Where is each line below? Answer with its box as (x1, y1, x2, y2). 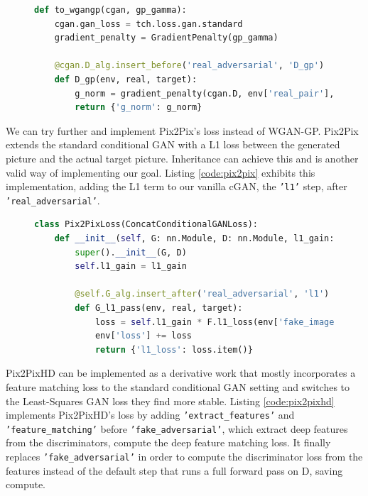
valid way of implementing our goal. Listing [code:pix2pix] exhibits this (6, 165, 315, 180)
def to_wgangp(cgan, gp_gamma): (34, 5, 187, 15)
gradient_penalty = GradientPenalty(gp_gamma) (54, 33, 278, 43)
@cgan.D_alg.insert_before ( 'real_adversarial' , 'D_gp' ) (54, 60, 325, 71)
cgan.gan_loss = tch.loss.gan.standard (54, 18, 243, 29)
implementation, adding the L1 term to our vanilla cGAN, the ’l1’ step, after (6, 179, 347, 194)
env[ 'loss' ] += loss (94, 331, 192, 341)
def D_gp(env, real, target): (54, 74, 197, 84)
